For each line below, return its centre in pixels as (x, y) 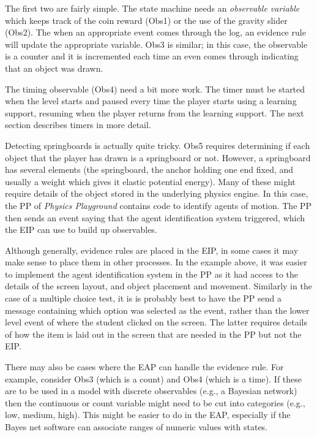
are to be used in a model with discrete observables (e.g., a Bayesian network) (151, 391)
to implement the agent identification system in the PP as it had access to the (152, 274)
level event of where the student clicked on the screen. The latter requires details (156, 322)
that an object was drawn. (54, 68)
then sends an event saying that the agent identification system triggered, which (155, 217)
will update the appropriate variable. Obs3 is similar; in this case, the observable (156, 44)
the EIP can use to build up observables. (81, 230)
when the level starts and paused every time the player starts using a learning (151, 101)
